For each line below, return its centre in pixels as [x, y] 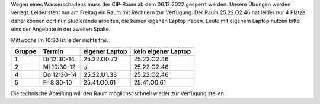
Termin [53, 51]
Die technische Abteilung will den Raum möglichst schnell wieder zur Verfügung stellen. [118, 93]
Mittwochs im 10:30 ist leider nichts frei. [60, 40]
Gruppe [25, 51]
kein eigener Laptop [162, 51]
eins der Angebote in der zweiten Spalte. [61, 29]
